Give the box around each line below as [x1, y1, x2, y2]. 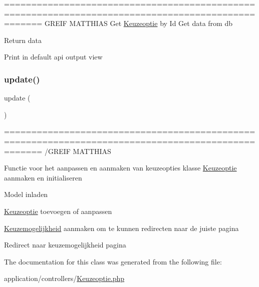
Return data [4, 34, 42, 45]
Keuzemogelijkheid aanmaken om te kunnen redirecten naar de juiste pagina [4, 222, 239, 233]
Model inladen [4, 189, 48, 199]
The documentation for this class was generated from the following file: [4, 256, 222, 266]
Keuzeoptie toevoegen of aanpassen [4, 205, 112, 216]
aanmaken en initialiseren [4, 172, 82, 182]
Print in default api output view [4, 51, 103, 62]
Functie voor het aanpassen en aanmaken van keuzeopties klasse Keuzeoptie [4, 162, 237, 173]
